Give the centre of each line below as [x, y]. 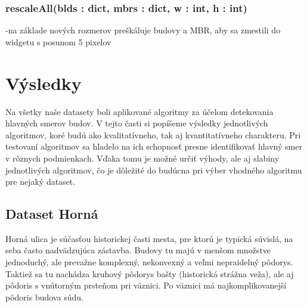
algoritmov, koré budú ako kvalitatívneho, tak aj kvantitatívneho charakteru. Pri [153, 134]
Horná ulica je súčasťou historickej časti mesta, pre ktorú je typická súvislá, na [149, 238]
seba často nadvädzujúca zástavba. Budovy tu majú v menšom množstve [138, 250]
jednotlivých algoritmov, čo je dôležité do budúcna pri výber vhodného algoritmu [154, 170]
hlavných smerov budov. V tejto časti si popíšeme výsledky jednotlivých [137, 123]
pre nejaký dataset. [41, 182]
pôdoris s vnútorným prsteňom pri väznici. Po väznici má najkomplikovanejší [146, 285]
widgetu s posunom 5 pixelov [58, 41]
